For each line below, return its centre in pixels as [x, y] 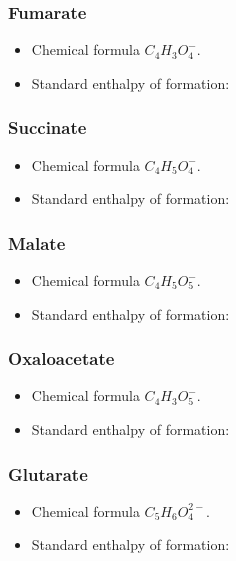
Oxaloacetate [61, 358]
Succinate [47, 127]
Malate [37, 242]
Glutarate [48, 473]
